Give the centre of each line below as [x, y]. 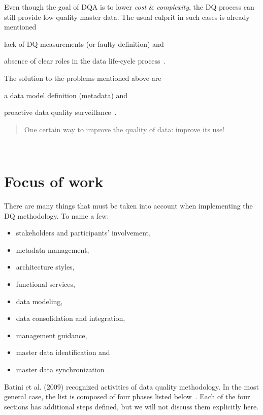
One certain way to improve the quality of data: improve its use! [124, 129]
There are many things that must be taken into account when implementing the [128, 206]
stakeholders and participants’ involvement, [83, 233]
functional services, [45, 284]
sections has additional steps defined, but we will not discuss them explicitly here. [131, 406]
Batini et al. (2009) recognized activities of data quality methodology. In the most [132, 386]
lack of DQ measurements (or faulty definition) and [84, 43]
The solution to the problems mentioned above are [83, 78]
